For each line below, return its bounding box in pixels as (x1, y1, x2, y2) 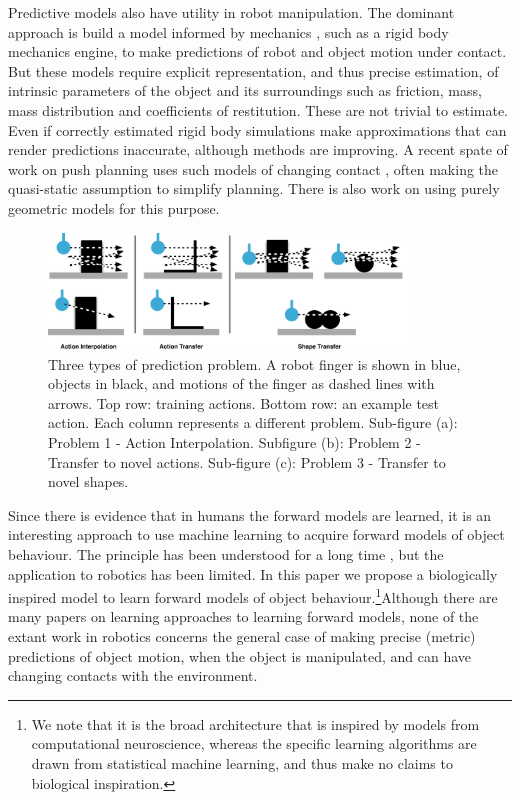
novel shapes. (48, 471, 129, 492)
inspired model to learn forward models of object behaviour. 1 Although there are (8, 584, 498, 607)
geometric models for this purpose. (8, 197, 220, 218)
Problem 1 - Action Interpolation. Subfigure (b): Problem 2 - (48, 432, 421, 453)
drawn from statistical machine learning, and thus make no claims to (31, 753, 453, 774)
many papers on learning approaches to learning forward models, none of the (8, 606, 479, 627)
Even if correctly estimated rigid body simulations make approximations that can (8, 119, 507, 140)
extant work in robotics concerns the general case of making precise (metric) (8, 626, 476, 647)
